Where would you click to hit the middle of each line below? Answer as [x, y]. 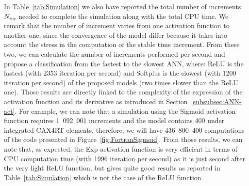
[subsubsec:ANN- [216, 101]
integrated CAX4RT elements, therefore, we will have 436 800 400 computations [124, 130]
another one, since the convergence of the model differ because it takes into [116, 35]
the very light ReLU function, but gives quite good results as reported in [112, 168]
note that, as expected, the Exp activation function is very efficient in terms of [121, 148]
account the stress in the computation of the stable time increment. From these [122, 44]
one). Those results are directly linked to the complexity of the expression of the [123, 92]
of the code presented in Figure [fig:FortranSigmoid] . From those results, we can [123, 139]
